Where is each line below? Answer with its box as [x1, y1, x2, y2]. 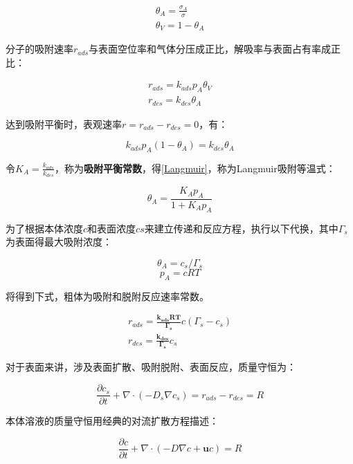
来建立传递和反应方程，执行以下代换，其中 [144, 221, 338, 235]
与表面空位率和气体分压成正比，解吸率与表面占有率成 [89, 41, 332, 56]
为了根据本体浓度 [6, 221, 83, 235]
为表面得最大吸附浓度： [6, 234, 112, 249]
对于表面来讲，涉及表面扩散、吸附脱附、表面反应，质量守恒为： [6, 360, 296, 374]
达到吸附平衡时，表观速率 [6, 116, 122, 131]
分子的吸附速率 [6, 41, 73, 56]
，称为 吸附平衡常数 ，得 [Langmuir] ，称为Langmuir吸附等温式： [54, 160, 336, 175]
